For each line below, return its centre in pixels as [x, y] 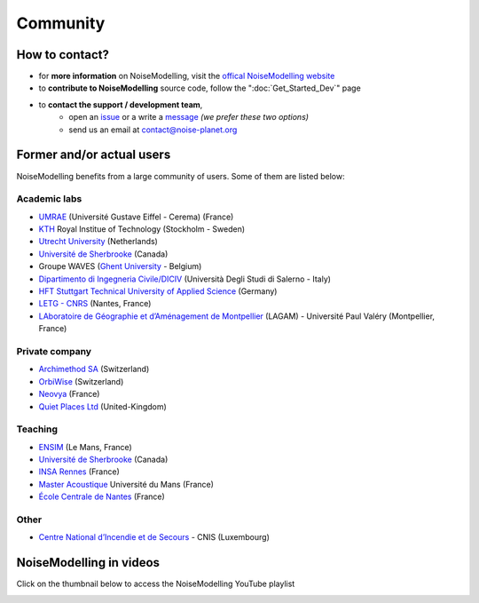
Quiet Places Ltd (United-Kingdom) [103, 406]
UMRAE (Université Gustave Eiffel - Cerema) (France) [136, 217]
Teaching [37, 429]
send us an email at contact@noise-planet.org [153, 130]
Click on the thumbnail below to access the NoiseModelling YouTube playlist [156, 584]
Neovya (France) [69, 394]
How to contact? [63, 55]
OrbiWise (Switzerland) [81, 381]
